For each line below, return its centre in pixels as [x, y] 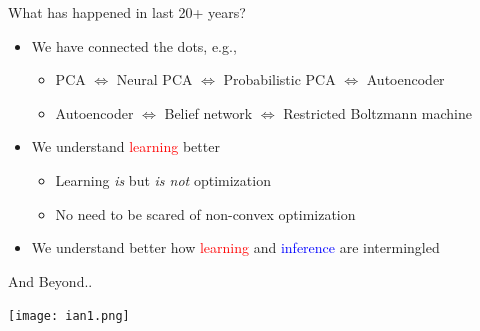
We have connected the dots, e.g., [134, 45]
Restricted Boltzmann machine [377, 112]
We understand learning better [125, 146]
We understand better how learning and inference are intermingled [235, 247]
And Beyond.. [50, 280]
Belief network [208, 112]
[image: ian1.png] [69, 316]
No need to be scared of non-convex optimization [205, 213]
